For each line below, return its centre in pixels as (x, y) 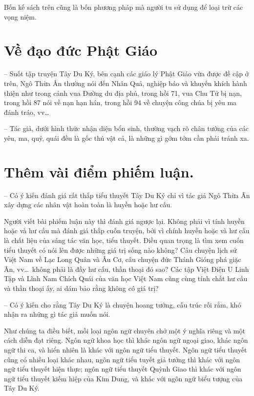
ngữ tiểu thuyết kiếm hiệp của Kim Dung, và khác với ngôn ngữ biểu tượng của (123, 378)
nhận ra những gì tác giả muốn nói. (57, 314)
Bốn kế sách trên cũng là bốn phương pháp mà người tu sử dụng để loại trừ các (124, 7)
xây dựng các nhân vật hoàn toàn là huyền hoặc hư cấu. (88, 205)
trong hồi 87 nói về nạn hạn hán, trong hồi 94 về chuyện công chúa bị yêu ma (120, 102)
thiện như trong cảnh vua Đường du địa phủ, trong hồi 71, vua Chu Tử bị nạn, (123, 93)
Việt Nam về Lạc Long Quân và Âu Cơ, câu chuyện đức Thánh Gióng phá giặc (123, 259)
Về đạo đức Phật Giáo (81, 50)
